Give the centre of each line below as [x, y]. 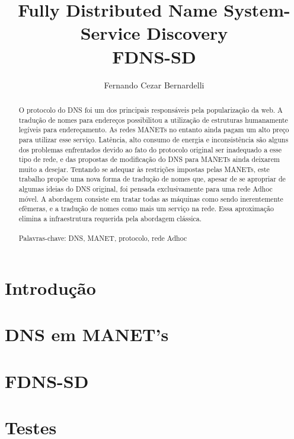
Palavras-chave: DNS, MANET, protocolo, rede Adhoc [103, 238]
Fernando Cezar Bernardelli [154, 85]
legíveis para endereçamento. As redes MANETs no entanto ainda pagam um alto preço [154, 130]
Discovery [187, 33]
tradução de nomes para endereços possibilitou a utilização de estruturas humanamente [153, 120]
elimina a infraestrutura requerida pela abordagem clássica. [110, 219]
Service [110, 33]
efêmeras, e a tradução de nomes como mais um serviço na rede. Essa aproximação [146, 209]
